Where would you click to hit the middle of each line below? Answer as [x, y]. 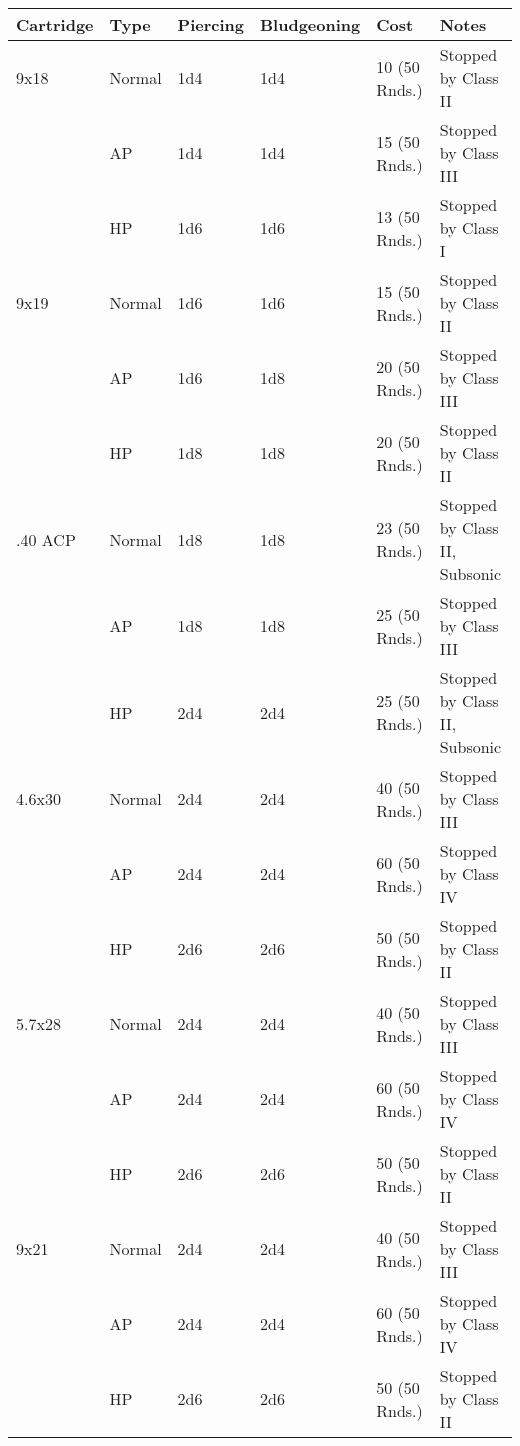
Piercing [210, 24]
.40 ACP [46, 539]
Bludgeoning [310, 24]
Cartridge [55, 24]
